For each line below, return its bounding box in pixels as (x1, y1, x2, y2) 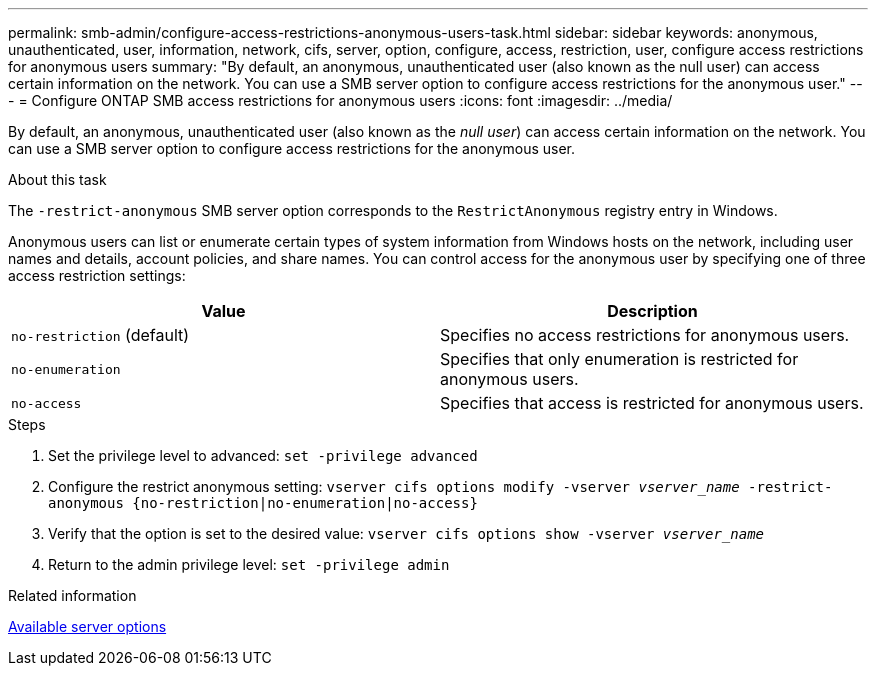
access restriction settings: (8, 267, 186, 284)
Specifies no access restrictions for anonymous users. (440, 325, 850, 345)
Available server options (8, 618, 167, 635)
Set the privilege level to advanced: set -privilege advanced (48, 447, 478, 464)
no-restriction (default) (11, 325, 190, 345)
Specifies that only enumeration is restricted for (440, 349, 799, 369)
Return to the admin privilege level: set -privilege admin (48, 556, 450, 573)
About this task (8, 171, 107, 188)
